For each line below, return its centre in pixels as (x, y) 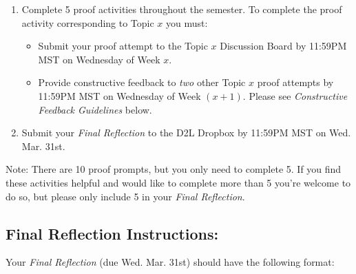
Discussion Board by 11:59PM (283, 46)
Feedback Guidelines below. (95, 109)
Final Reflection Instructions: (112, 233)
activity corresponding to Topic (88, 22)
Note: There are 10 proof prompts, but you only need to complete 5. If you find (174, 169)
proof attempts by (295, 82)
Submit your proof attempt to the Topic (123, 46)
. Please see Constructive (295, 95)
